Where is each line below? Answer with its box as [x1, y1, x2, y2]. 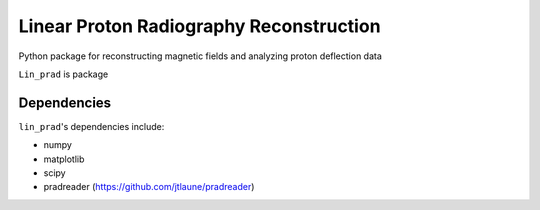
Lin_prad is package [18, 68, 109, 80]
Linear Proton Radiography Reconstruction [18, 15, 381, 37]
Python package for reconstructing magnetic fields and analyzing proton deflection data [18, 50, 382, 62]
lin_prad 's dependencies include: [18, 120, 165, 132]
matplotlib [43, 153, 85, 165]
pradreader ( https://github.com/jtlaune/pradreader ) [43, 181, 255, 193]
